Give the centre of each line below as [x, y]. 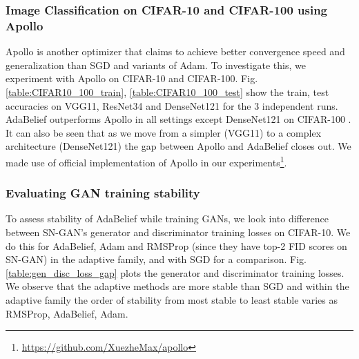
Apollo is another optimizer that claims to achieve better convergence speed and [175, 51]
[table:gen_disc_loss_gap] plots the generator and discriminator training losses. [175, 272]
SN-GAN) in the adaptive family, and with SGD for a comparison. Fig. [156, 259]
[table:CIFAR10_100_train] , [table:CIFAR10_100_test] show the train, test [167, 91]
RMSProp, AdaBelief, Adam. [67, 313]
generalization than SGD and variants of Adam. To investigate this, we [156, 65]
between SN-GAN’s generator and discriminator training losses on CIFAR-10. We [178, 232]
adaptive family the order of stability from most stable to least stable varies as [172, 299]
